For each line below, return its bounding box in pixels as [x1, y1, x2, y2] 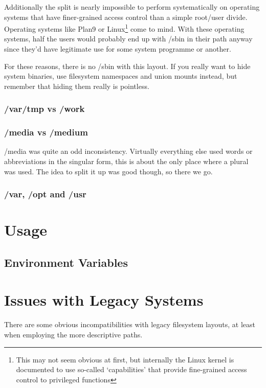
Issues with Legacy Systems [4, 289, 204, 310]
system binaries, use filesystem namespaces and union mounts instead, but [4, 71, 237, 81]
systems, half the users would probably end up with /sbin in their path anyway [4, 33, 253, 44]
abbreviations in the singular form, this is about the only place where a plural [4, 156, 249, 167]
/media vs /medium [4, 126, 88, 139]
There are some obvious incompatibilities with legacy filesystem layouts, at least [4, 319, 255, 330]
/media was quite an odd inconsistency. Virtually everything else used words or [4, 146, 253, 156]
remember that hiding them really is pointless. [4, 80, 149, 91]
